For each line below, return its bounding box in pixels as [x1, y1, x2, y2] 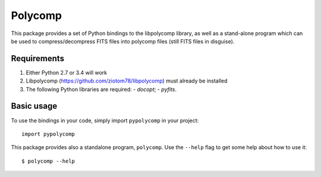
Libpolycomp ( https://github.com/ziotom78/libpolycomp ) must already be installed [26, 77, 228, 84]
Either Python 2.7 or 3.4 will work [26, 69, 108, 76]
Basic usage [11, 101, 58, 111]
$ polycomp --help [21, 157, 75, 165]
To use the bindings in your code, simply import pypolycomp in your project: [11, 116, 199, 124]
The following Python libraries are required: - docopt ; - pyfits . [26, 86, 177, 93]
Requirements [11, 53, 65, 64]
